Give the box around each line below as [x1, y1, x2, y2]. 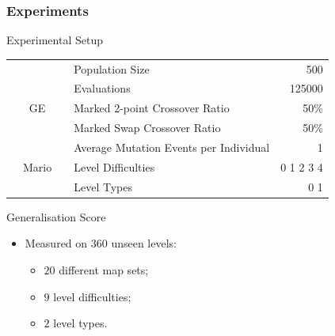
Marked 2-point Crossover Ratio [74, 100, 230, 116]
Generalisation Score [6, 208, 106, 225]
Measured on [25, 235, 88, 251]
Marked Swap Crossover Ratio [74, 119, 221, 136]
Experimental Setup [6, 32, 103, 48]
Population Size [74, 60, 150, 77]
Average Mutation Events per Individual [74, 138, 270, 155]
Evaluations [74, 80, 131, 96]
